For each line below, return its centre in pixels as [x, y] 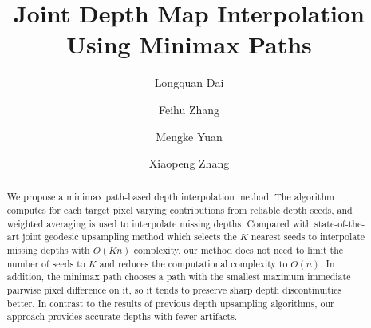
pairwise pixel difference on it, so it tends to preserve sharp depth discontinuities [174, 290]
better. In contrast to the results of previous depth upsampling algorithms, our [170, 303]
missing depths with [48, 250]
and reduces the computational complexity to [193, 263]
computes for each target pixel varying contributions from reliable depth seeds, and [180, 210]
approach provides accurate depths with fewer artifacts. [122, 316]
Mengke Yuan [189, 136]
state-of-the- [340, 223]
